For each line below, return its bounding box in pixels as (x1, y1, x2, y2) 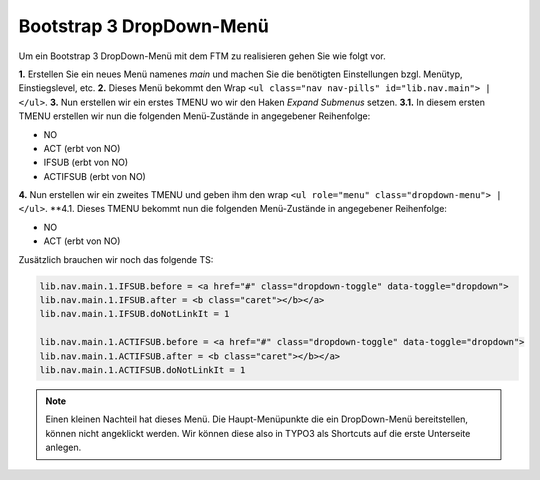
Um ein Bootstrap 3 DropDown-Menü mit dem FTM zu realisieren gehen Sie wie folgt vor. (18, 50, 386, 62)
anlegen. (45, 441, 82, 454)
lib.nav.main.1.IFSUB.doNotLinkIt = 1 (39, 308, 230, 320)
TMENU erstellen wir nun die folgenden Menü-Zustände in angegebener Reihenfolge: (18, 110, 371, 122)
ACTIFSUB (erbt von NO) (43, 170, 147, 182)
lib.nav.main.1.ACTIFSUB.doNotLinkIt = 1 (39, 364, 246, 375)
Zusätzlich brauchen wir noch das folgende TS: (18, 253, 214, 265)
